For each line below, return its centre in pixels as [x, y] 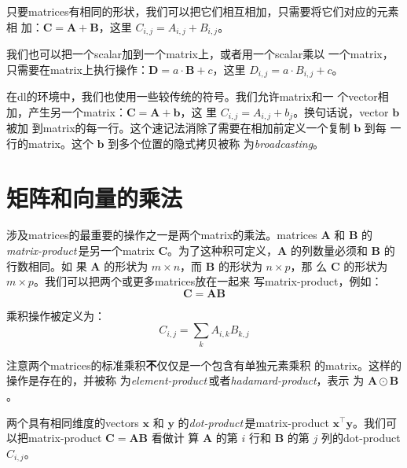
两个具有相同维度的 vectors [73, 422]
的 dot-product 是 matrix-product [253, 422]
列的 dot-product [361, 438]
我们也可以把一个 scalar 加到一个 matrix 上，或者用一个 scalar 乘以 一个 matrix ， [200, 54]
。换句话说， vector [341, 111]
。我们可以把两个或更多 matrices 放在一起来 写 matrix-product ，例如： [208, 281]
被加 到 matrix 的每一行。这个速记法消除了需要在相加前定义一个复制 [178, 128]
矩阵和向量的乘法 [95, 197]
